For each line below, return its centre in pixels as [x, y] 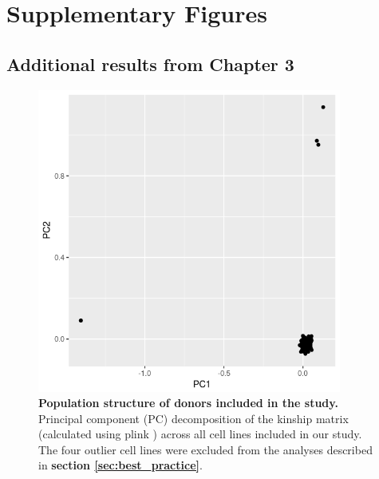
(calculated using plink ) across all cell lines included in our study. [200, 434]
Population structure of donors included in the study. [188, 403]
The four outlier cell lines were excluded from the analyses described [205, 449]
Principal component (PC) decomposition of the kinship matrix [193, 418]
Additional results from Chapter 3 [150, 63]
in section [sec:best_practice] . [120, 465]
